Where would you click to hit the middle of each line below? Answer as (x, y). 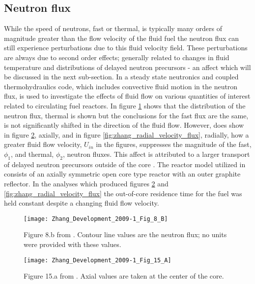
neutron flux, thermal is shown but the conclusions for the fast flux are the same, (126, 115)
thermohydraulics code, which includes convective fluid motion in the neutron (121, 86)
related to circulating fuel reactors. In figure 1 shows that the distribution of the (125, 105)
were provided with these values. (72, 244)
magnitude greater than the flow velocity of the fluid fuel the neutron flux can (122, 38)
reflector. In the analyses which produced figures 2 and (86, 183)
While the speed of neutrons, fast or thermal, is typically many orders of (113, 28)
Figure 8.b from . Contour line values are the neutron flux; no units (125, 234)
